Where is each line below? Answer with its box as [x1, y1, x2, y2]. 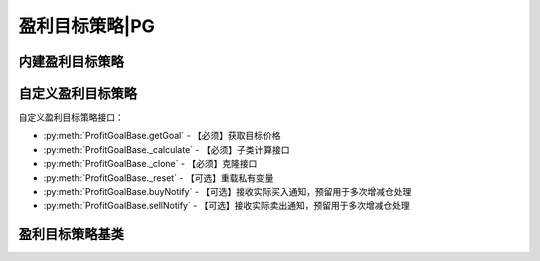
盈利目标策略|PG [18, 15, 155, 37]
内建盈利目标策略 [18, 53, 124, 70]
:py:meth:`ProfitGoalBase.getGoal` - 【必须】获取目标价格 [43, 130, 281, 142]
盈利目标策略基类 [18, 226, 124, 243]
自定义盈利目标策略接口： [18, 111, 124, 124]
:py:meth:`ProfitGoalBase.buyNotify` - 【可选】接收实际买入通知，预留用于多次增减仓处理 [43, 186, 412, 198]
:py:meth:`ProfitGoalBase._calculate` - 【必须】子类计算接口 [43, 143, 290, 155]
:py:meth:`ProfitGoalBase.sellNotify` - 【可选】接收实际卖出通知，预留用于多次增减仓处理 [43, 200, 410, 212]
